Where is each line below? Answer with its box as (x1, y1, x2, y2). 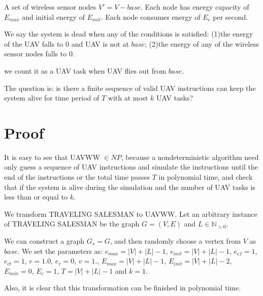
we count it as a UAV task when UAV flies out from (4, 65, 167, 76)
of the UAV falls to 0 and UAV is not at (4, 38, 129, 49)
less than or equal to (4, 191, 68, 202)
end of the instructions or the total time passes (4, 172, 150, 182)
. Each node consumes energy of (101, 11, 201, 22)
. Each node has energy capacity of (141, 2, 249, 12)
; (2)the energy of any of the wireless (145, 38, 259, 49)
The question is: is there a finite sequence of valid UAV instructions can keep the (4, 82, 256, 93)
